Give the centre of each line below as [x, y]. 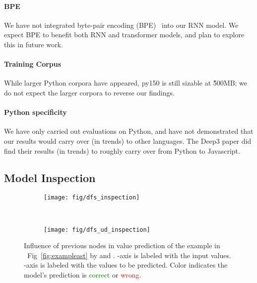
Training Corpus [33, 64]
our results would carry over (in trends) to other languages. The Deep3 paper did [128, 141]
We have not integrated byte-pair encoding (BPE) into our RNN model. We [121, 25]
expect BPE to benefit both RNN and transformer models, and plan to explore [124, 35]
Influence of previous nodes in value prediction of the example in [122, 245]
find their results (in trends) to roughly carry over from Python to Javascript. [122, 150]
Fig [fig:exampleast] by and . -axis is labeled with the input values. [129, 255]
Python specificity [35, 112]
